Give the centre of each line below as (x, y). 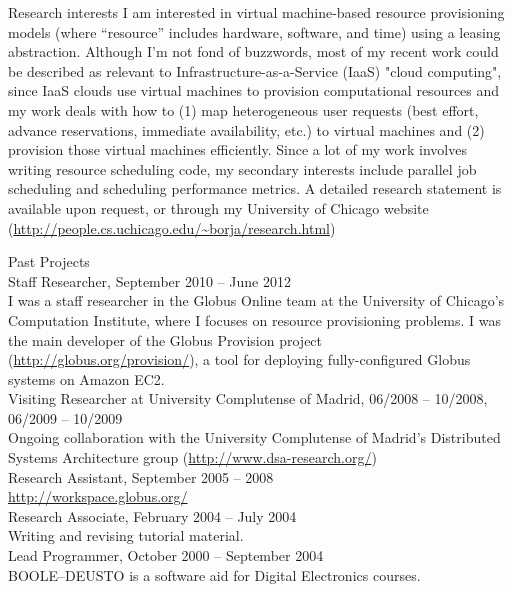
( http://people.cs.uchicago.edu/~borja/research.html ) (172, 227)
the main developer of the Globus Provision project (165, 339)
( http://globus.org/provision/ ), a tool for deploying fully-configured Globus (239, 359)
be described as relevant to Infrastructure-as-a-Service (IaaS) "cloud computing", (255, 70)
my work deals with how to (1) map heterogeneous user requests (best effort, (243, 109)
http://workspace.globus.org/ (98, 496)
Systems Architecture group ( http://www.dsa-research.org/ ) (192, 457)
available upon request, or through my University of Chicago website (218, 207)
